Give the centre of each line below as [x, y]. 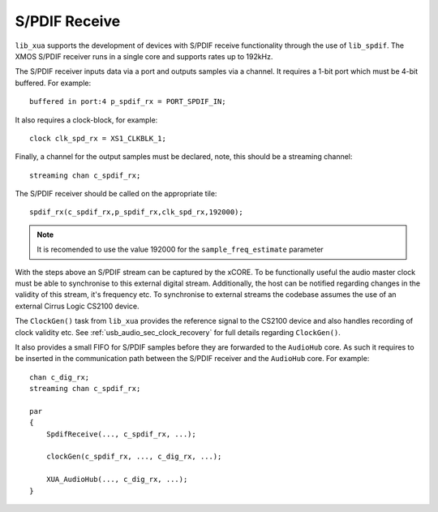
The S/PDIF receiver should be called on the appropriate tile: [116, 194]
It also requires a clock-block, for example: [86, 120]
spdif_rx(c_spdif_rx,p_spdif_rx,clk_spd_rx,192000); [136, 212]
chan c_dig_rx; [60, 377]
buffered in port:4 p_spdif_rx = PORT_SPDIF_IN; [128, 102]
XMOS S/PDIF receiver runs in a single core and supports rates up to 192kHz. [144, 56]
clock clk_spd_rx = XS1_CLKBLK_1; [98, 138]
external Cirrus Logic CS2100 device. [77, 306]
